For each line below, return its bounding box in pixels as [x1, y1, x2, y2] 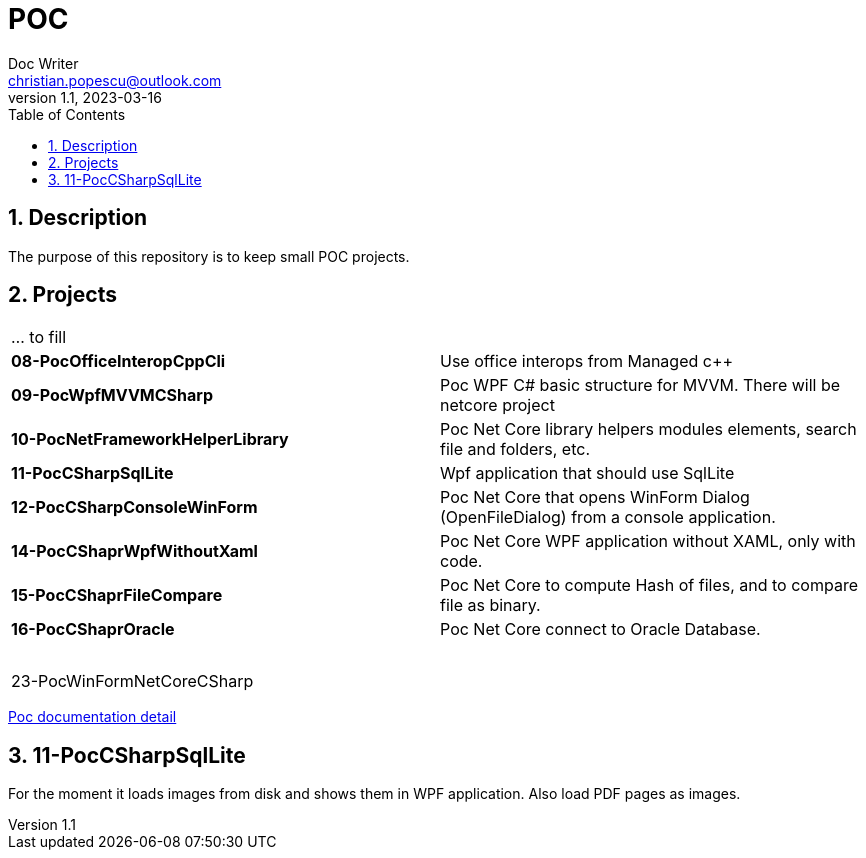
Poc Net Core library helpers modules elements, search [440, 419, 857, 440]
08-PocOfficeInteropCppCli [11, 351, 226, 372]
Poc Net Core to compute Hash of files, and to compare [440, 575, 858, 596]
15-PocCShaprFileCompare [11, 585, 223, 606]
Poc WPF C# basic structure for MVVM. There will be [440, 375, 841, 396]
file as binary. [440, 595, 541, 616]
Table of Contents [8, 105, 126, 123]
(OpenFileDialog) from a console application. [440, 507, 776, 528]
